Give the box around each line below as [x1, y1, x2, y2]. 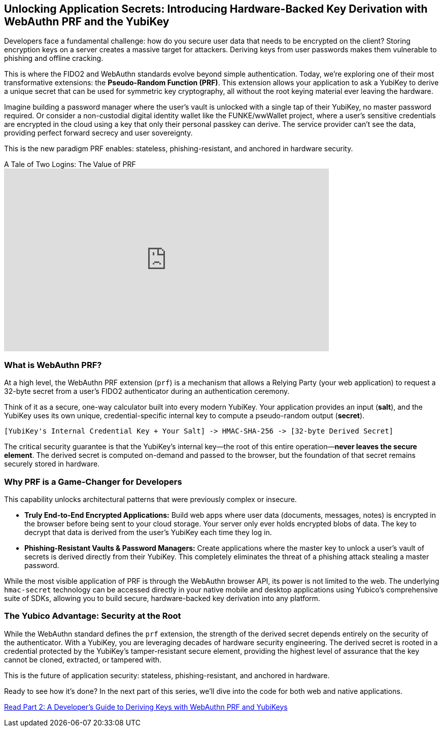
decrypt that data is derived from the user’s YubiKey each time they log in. [24, 527, 272, 537]
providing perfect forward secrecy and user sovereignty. [4, 128, 193, 138]
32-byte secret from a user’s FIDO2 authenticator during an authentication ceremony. [4, 387, 290, 396]
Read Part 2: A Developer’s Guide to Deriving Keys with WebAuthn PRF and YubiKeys [4, 702, 288, 711]
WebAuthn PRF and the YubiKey [4, 15, 169, 28]
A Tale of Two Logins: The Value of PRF [4, 160, 136, 169]
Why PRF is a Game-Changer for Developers [4, 476, 182, 487]
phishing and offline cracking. [4, 54, 104, 63]
